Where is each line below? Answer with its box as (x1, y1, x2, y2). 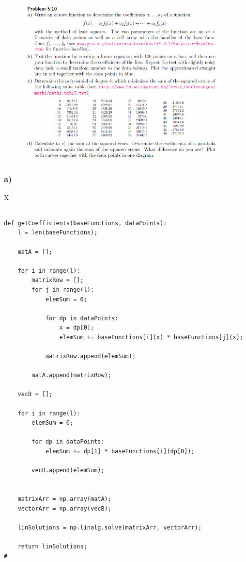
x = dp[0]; (59, 324, 94, 331)
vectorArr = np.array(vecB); (17, 505, 111, 512)
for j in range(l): (31, 286, 94, 293)
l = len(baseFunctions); (17, 229, 98, 236)
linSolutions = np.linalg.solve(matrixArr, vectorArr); (17, 524, 202, 531)
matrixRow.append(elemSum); (45, 353, 136, 360)
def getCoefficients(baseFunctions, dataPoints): (4, 219, 167, 227)
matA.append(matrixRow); (31, 372, 111, 379)
